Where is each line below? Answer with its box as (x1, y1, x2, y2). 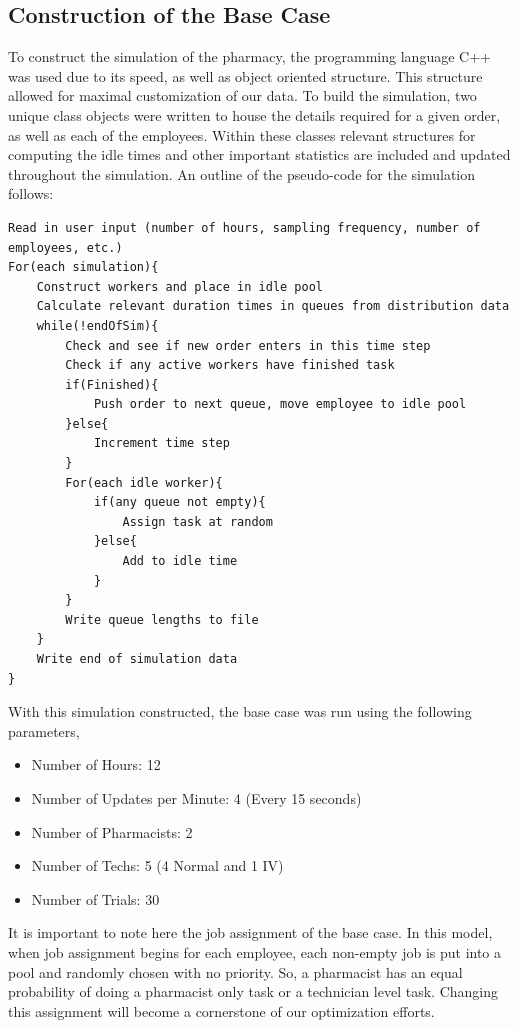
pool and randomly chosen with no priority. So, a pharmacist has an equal (8, 961, 463, 982)
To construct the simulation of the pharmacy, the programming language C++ (8, 46, 491, 67)
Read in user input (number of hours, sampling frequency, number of (8, 220, 481, 235)
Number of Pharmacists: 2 (31, 821, 193, 842)
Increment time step (93, 436, 230, 451)
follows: (8, 183, 54, 204)
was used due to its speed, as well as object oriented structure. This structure (8, 65, 483, 86)
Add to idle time (122, 554, 238, 569)
